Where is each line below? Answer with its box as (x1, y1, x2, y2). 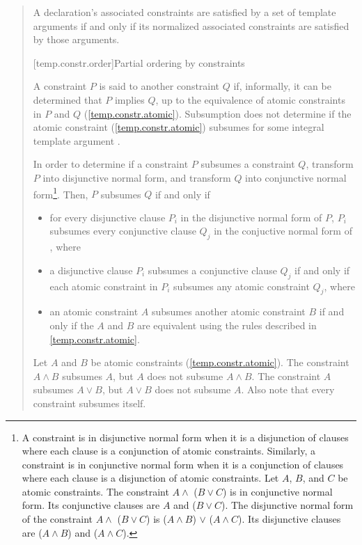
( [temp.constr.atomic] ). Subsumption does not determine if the (84, 106, 352, 120)
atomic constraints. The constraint (22, 484, 169, 498)
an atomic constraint (49, 304, 139, 319)
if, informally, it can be (233, 79, 331, 93)
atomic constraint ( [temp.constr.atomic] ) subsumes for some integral (33, 120, 324, 134)
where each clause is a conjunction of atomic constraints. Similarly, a (22, 443, 315, 458)
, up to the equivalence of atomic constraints (155, 92, 345, 106)
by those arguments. (33, 32, 120, 47)
